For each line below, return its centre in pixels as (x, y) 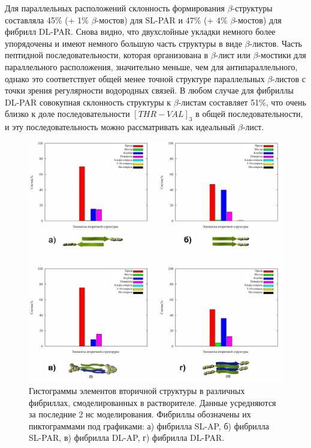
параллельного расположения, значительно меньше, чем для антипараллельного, (151, 66)
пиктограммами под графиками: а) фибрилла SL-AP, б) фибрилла (149, 426)
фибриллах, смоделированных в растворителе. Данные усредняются (153, 402)
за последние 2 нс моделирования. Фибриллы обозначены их (140, 414)
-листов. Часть (276, 43)
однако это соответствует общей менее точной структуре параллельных (135, 78)
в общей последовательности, (249, 114)
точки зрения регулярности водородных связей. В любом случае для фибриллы (149, 90)
